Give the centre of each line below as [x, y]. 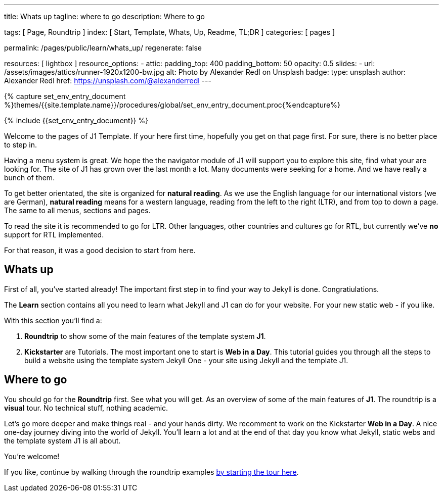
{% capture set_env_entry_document [65, 96]
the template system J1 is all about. [62, 440]
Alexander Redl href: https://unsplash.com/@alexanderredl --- [108, 81]
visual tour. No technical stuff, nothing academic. [86, 408]
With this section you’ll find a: [53, 320]
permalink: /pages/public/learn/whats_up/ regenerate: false [103, 48]
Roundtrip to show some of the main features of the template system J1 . [145, 336]
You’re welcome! [32, 456]
